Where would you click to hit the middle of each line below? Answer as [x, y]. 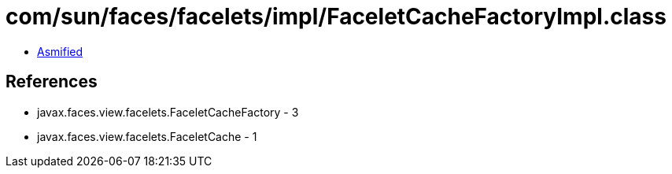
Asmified [60, 51]
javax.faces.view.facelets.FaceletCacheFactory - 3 [168, 112]
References [52, 82]
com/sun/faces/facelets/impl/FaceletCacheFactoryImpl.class [336, 17]
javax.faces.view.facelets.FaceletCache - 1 [147, 136]
